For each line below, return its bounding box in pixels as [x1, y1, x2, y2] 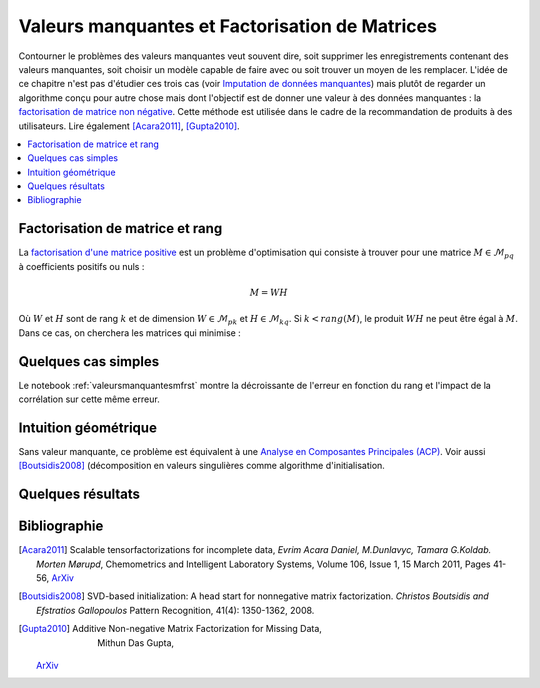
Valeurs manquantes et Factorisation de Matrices [18, 15, 437, 37]
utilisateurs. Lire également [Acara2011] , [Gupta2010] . [18, 120, 240, 132]
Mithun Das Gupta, [96, 636, 175, 649]
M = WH [249, 286, 289, 298]
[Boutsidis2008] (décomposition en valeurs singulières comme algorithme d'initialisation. [18, 460, 385, 472]
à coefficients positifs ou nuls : [18, 260, 145, 272]
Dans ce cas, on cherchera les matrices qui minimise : [18, 326, 242, 339]
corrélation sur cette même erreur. [18, 393, 160, 405]
